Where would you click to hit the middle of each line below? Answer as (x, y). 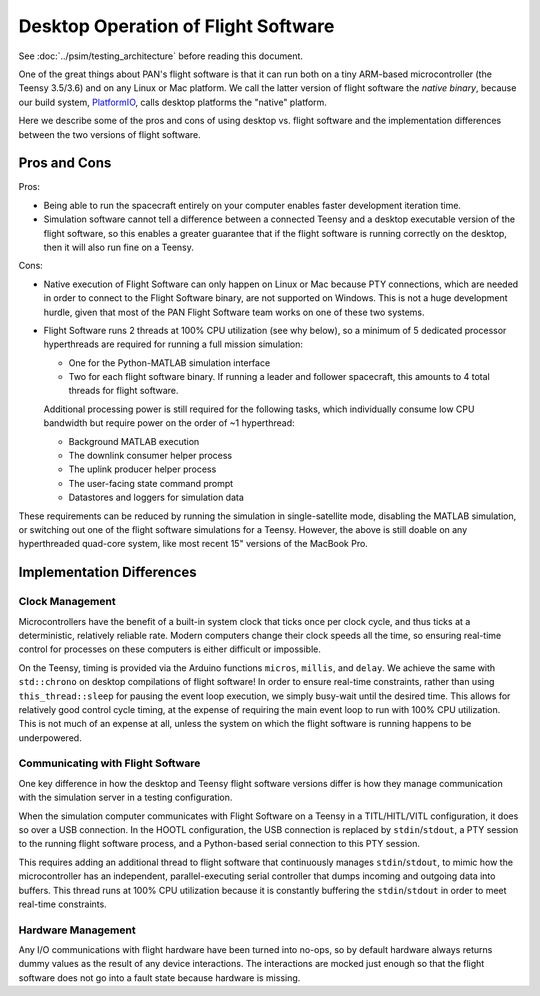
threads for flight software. (123, 391)
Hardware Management (77, 930)
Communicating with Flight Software (109, 763)
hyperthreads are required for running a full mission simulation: (173, 344)
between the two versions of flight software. (110, 134)
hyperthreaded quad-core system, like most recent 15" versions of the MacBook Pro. (193, 544)
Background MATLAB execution (134, 441)
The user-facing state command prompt (151, 483)
